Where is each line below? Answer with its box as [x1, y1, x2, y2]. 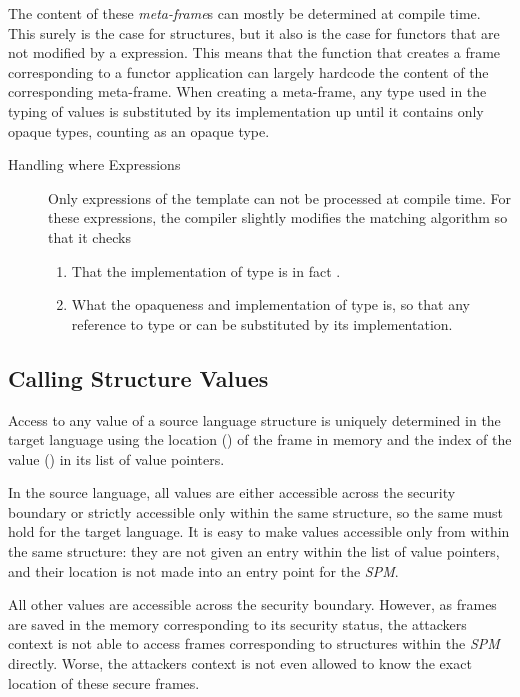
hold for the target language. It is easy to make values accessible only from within [8, 521, 510, 542]
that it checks [48, 226, 131, 247]
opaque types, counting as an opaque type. [8, 120, 270, 141]
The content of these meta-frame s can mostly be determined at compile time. [8, 3, 481, 23]
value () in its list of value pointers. [8, 448, 225, 469]
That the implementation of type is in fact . [71, 260, 341, 281]
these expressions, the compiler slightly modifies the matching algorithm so [48, 207, 508, 228]
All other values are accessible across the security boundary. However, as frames [8, 594, 497, 615]
